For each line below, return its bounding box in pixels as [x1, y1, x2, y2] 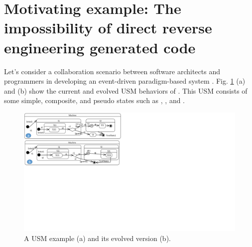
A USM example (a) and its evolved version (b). [24, 233, 171, 243]
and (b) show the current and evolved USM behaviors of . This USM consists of [4, 85, 248, 96]
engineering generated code [4, 37, 196, 57]
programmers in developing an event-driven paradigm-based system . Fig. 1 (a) [4, 76, 246, 86]
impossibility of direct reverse [4, 17, 212, 38]
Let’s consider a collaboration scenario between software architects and [4, 66, 220, 76]
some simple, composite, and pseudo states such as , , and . [4, 95, 185, 106]
